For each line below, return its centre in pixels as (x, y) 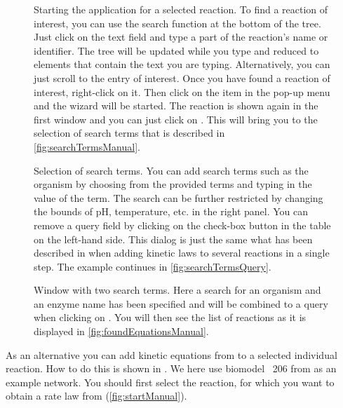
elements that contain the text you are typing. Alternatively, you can (182, 64)
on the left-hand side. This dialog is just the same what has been (173, 239)
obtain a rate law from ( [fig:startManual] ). (96, 396)
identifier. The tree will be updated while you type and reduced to (176, 50)
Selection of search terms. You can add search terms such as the (171, 170)
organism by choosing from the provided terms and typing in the (173, 184)
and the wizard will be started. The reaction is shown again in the (176, 106)
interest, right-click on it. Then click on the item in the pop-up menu (182, 91)
